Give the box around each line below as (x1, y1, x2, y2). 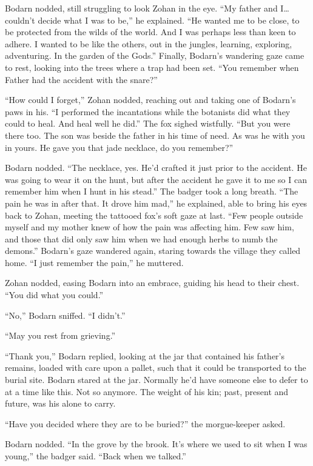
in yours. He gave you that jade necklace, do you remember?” (5, 141, 234, 153)
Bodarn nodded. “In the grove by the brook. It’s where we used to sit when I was (5, 438, 308, 450)
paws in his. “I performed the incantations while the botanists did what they (5, 105, 291, 118)
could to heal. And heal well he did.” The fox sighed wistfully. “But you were (5, 117, 291, 130)
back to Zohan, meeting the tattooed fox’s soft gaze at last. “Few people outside (5, 208, 303, 221)
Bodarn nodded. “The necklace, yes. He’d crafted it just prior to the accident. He (5, 161, 307, 174)
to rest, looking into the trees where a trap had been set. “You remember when (5, 61, 299, 73)
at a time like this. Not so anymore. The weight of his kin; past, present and (5, 385, 289, 398)
